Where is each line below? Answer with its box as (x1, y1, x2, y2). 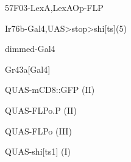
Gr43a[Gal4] (5, 62, 51, 75)
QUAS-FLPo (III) (5, 124, 72, 137)
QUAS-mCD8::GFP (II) (5, 83, 95, 96)
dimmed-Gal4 (5, 42, 55, 55)
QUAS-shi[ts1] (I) (5, 145, 71, 158)
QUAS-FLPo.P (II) (5, 103, 77, 116)
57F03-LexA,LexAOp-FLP (5, 1, 104, 13)
